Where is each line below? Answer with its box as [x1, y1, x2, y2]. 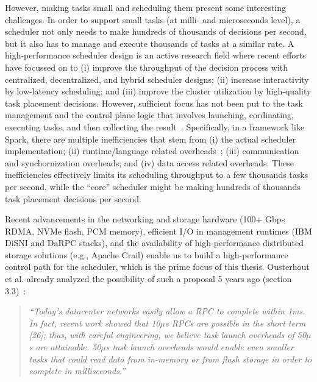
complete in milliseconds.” [29, 364, 126, 377]
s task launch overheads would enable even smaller [105, 341, 294, 353]
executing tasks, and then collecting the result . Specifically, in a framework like [5, 120, 305, 133]
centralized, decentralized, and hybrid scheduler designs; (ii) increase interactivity [5, 73, 309, 85]
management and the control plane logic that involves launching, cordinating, [5, 108, 294, 121]
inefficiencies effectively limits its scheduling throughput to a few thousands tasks [5, 168, 308, 181]
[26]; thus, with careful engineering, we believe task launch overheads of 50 [29, 328, 307, 341]
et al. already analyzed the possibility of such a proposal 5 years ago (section [5, 272, 292, 285]
